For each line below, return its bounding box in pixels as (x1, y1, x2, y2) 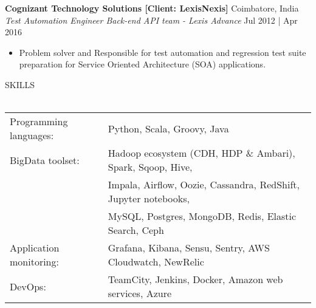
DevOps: (10, 279, 46, 293)
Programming (10, 114, 68, 129)
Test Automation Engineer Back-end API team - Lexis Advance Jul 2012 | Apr (5, 13, 298, 26)
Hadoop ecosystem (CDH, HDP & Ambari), (108, 146, 295, 160)
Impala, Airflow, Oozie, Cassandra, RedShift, (108, 177, 300, 192)
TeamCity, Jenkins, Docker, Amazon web (108, 272, 283, 287)
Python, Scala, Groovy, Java (108, 121, 229, 135)
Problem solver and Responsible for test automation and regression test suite (19, 46, 306, 58)
